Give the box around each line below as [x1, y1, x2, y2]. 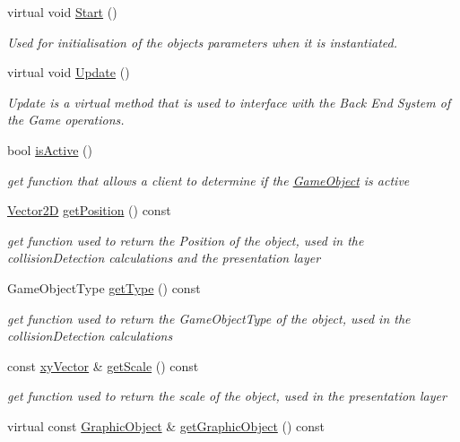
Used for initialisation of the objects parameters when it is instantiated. [7, 32, 397, 51]
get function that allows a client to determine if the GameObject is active [7, 170, 410, 189]
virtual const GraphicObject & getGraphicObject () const [7, 416, 325, 435]
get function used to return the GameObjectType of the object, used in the [7, 308, 411, 327]
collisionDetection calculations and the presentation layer [7, 248, 321, 267]
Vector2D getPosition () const [7, 201, 171, 220]
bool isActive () [7, 140, 92, 159]
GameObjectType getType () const [7, 278, 201, 297]
